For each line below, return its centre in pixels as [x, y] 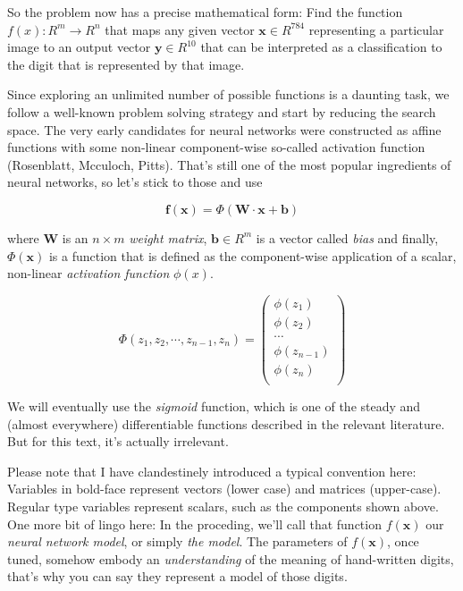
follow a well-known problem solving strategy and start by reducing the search [222, 111]
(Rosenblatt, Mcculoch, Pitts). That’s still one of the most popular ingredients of [229, 164]
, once [403, 541]
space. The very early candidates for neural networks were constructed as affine [224, 129]
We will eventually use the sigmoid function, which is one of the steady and [214, 405]
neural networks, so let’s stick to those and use [135, 182]
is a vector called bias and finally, [347, 237]
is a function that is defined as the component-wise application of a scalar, [253, 255]
